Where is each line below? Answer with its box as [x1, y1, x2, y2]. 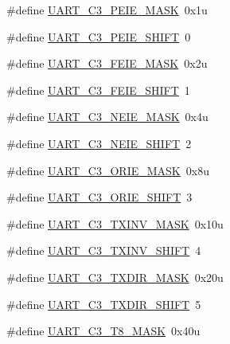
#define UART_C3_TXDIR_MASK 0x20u [6, 268, 224, 285]
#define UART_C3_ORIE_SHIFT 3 [6, 189, 193, 205]
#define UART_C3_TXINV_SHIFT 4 [6, 242, 201, 259]
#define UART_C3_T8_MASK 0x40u [6, 322, 201, 339]
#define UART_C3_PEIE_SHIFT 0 [6, 28, 191, 45]
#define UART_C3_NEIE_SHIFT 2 [6, 135, 192, 151]
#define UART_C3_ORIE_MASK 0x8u [6, 162, 209, 178]
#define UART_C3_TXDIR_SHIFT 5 [6, 295, 201, 312]
